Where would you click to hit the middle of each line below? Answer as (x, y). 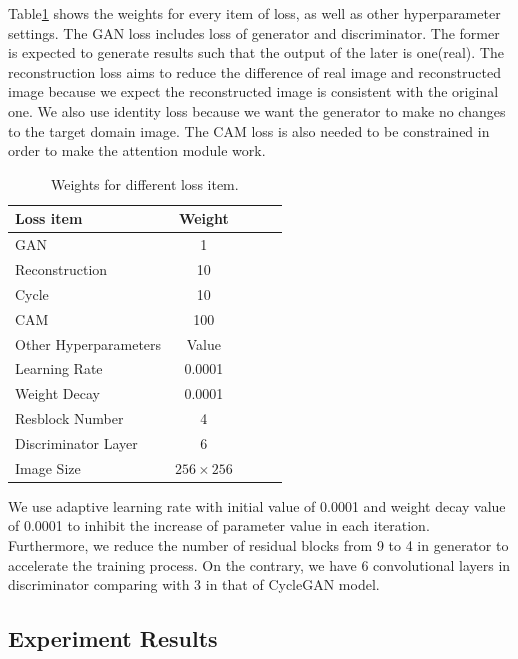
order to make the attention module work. (137, 150)
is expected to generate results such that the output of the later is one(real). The (256, 52)
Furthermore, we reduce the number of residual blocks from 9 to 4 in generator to (258, 545)
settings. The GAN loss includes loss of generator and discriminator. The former (254, 32)
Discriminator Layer (76, 442)
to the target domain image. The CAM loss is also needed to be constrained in (249, 130)
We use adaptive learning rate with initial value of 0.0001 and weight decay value (257, 505)
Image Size (48, 467)
